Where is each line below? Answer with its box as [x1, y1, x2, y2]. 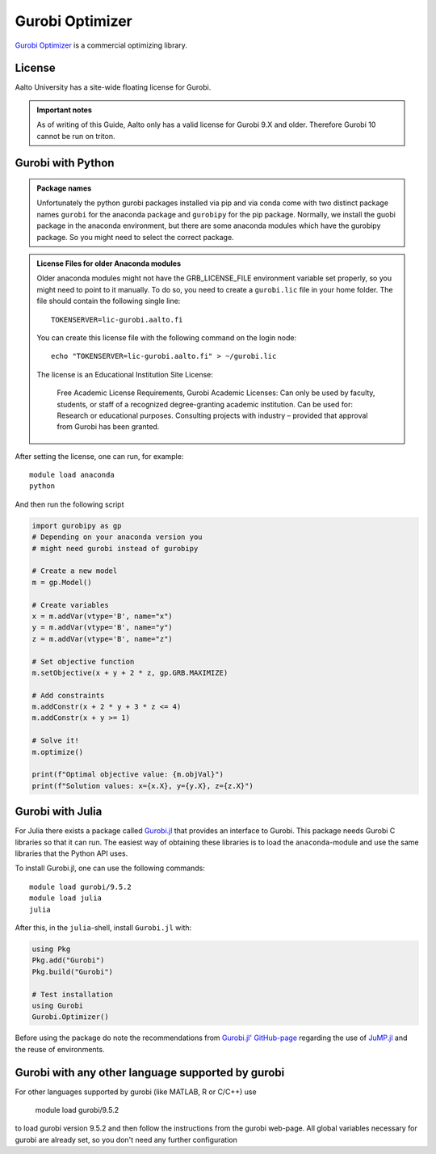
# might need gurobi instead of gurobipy [31, 544, 199, 553]
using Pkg [31, 945, 71, 954]
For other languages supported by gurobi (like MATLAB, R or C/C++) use [15, 1087, 258, 1097]
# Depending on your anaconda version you [31, 533, 203, 541]
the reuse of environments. [15, 1044, 105, 1054]
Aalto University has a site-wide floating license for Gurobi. [15, 82, 212, 92]
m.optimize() [31, 748, 84, 756]
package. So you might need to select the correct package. [36, 232, 234, 242]
